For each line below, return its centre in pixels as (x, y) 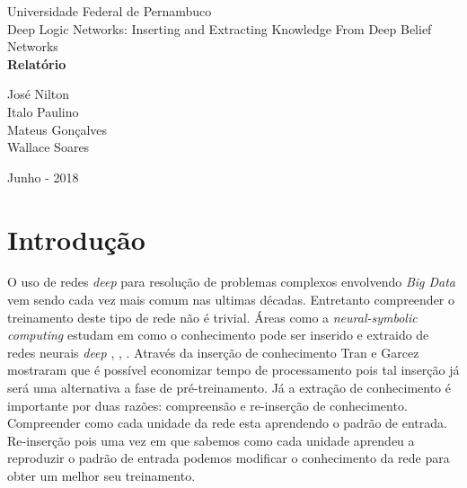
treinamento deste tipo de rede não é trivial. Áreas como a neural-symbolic (212, 317)
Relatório (37, 63)
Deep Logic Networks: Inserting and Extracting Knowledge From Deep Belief (220, 28)
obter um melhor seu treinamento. (101, 475)
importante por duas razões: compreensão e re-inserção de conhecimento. (207, 405)
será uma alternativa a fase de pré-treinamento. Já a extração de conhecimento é (229, 388)
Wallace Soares (48, 147)
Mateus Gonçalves (57, 129)
